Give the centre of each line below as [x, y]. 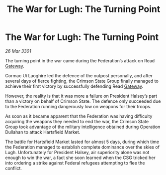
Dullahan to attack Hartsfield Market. [43, 132]
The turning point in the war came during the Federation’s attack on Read [80, 60]
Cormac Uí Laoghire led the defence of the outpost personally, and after [79, 75]
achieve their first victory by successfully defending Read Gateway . [74, 86]
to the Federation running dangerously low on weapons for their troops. [78, 106]
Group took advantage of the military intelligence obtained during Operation [83, 127]
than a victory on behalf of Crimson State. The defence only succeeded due [83, 101]
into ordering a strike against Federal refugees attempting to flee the [75, 163]
